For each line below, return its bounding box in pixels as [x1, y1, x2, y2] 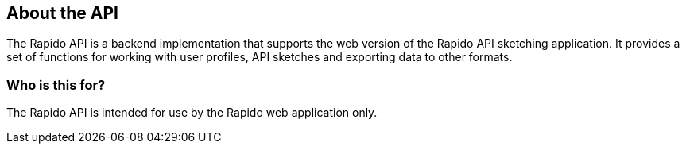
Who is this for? [6, 76, 106, 93]
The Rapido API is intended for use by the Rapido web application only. [6, 106, 378, 120]
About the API [6, 3, 119, 23]
